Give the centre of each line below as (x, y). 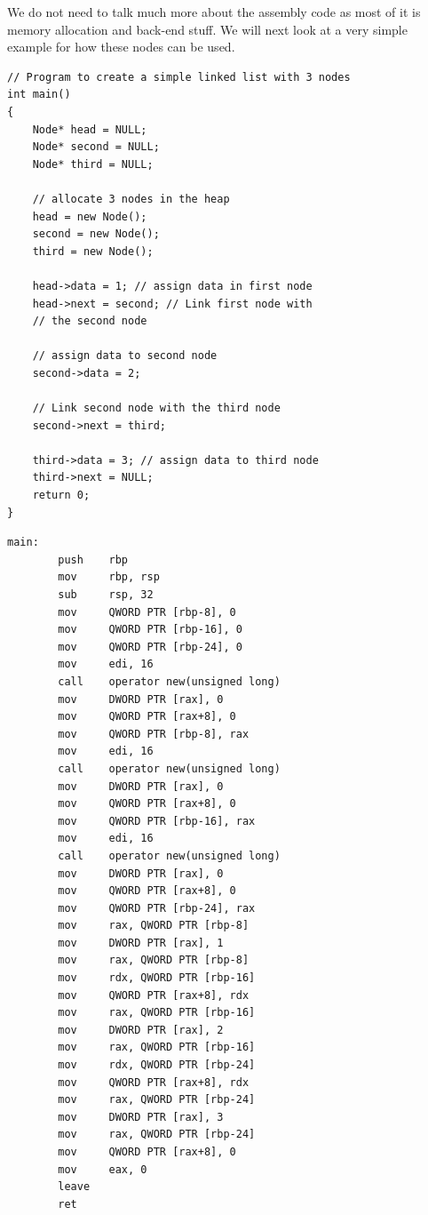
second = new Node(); (96, 234)
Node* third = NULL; (93, 164)
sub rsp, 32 (106, 595)
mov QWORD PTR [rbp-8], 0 (147, 612)
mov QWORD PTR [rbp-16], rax (157, 821)
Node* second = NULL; (96, 147)
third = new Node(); (93, 251)
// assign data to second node (125, 356)
